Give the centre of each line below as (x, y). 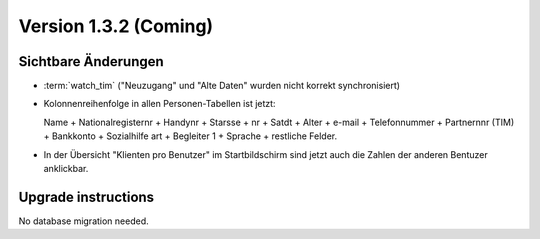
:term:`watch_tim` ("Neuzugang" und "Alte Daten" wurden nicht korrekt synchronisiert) (221, 86)
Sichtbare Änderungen (91, 61)
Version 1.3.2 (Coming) (116, 26)
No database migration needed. (83, 221)
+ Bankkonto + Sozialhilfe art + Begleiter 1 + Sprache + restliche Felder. (190, 136)
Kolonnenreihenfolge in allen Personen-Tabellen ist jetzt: (159, 104)
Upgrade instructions (86, 196)
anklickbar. (66, 169)
